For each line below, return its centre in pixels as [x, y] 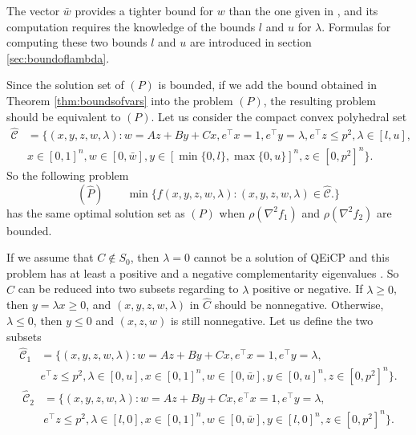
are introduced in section [250, 42]
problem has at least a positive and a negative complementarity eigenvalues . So [203, 272]
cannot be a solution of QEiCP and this [291, 257]
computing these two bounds [77, 42]
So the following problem [68, 175]
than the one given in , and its [303, 10]
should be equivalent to [64, 116]
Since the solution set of [65, 85]
